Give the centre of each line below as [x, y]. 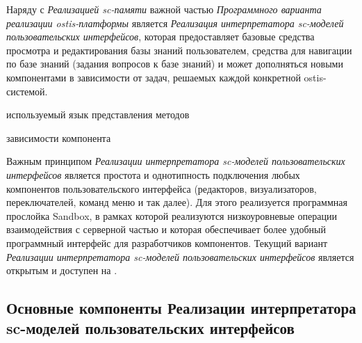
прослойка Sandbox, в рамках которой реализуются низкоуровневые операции [172, 215]
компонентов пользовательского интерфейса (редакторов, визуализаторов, [162, 188]
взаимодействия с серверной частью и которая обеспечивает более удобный [166, 229]
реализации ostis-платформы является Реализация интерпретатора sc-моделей [175, 23]
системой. [27, 91]
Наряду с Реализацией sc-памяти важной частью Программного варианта [164, 9]
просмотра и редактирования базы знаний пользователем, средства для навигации [179, 50]
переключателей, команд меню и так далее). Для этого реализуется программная [177, 202]
